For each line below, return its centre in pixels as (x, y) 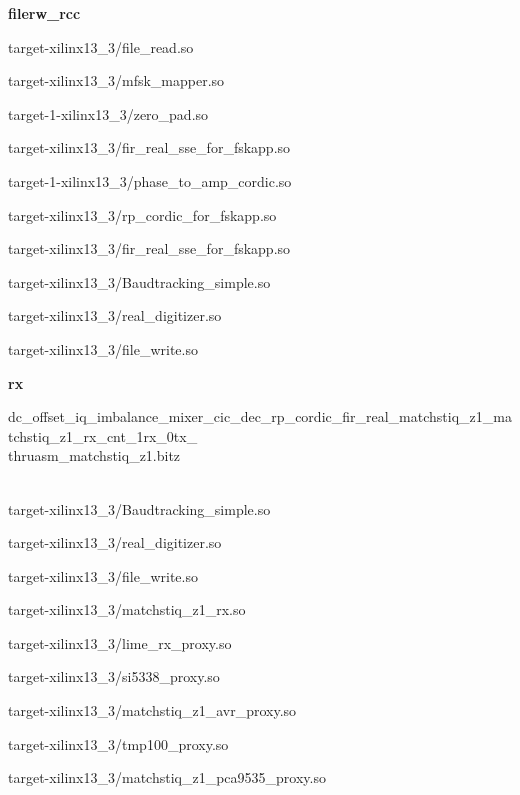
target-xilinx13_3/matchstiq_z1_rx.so (127, 609)
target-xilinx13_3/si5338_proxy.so (114, 676)
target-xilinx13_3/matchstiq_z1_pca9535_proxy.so (167, 777)
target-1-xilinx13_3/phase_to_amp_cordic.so (150, 180)
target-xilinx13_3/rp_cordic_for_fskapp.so (142, 214)
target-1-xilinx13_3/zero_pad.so (108, 113)
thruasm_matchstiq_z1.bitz (94, 455)
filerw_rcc (44, 13)
